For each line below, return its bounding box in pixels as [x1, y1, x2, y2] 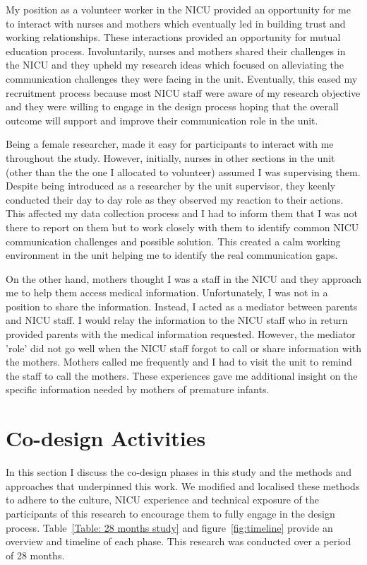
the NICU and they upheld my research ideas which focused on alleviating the [6, 57, 344, 72]
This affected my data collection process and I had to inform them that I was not [6, 206, 358, 221]
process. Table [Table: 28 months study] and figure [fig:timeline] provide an [6, 520, 333, 535]
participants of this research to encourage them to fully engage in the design [6, 506, 335, 520]
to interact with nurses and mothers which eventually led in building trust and [6, 16, 346, 30]
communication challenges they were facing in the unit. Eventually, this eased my [6, 71, 358, 86]
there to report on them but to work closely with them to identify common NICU [6, 219, 359, 234]
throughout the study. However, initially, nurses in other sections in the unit [6, 150, 335, 165]
